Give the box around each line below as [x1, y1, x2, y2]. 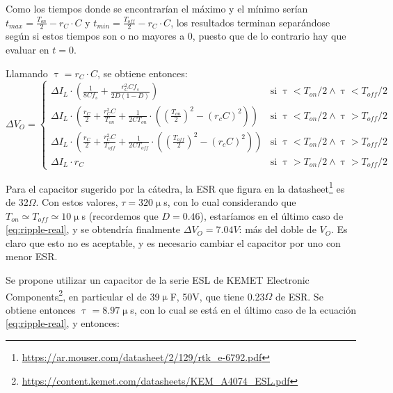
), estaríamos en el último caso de [200, 208, 344, 223]
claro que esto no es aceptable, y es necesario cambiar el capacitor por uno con [6, 235, 341, 250]
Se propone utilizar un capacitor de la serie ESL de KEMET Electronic [6, 273, 310, 287]
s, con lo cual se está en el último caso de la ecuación [130, 302, 356, 316]
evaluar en [6, 42, 49, 57]
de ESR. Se [275, 289, 323, 303]
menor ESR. [6, 249, 58, 264]
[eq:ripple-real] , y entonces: [6, 316, 120, 330]
